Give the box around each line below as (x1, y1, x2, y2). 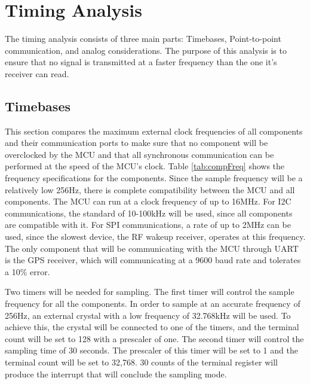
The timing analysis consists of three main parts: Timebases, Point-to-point (5, 32, 281, 45)
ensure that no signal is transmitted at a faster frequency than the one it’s (5, 56, 277, 68)
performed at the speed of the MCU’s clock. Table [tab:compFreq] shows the (5, 160, 285, 172)
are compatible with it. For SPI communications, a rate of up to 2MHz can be (5, 218, 291, 231)
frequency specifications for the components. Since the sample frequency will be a (5, 172, 303, 184)
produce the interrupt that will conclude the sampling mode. (5, 367, 227, 380)
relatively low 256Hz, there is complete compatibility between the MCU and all (5, 183, 295, 196)
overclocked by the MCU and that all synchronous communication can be (5, 148, 274, 160)
